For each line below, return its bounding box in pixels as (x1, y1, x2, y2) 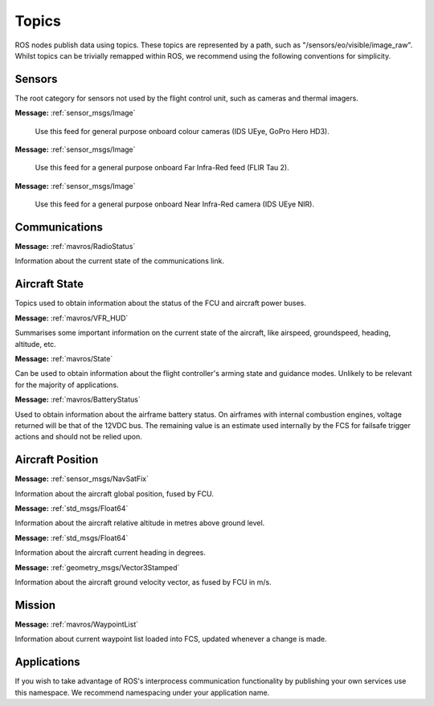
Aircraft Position (14, 453, 99, 467)
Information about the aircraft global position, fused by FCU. (14, 488, 215, 498)
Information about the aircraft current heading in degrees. (14, 548, 207, 557)
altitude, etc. (14, 339, 56, 349)
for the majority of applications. (14, 380, 120, 390)
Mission (14, 598, 56, 612)
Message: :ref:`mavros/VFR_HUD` (14, 313, 129, 323)
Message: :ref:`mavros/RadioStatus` (14, 242, 136, 251)
